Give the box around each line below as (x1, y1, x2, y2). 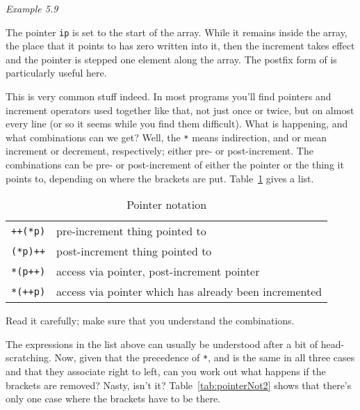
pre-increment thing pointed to (56, 223, 206, 239)
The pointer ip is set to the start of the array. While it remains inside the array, (6, 24, 347, 39)
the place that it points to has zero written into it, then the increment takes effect (6, 38, 355, 53)
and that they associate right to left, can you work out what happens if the (6, 364, 326, 379)
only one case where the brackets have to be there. (6, 391, 220, 406)
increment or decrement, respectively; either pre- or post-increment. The (6, 143, 313, 158)
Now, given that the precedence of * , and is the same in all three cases (54, 350, 355, 365)
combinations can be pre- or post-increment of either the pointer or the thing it (6, 157, 344, 172)
